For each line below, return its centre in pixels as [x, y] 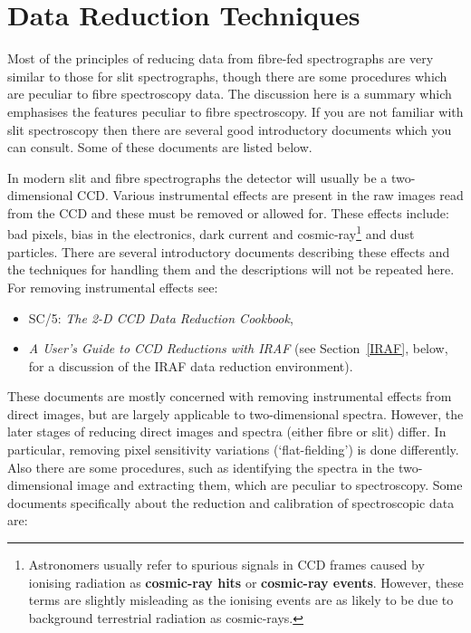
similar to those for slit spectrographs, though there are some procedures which [227, 76]
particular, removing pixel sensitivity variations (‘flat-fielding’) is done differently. [233, 450]
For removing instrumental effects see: [113, 287]
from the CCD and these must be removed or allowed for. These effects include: [228, 212]
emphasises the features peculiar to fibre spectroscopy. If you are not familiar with [235, 111]
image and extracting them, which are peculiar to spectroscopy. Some [270, 485]
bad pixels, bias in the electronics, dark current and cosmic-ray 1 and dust [211, 233]
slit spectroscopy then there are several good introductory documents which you [230, 129]
